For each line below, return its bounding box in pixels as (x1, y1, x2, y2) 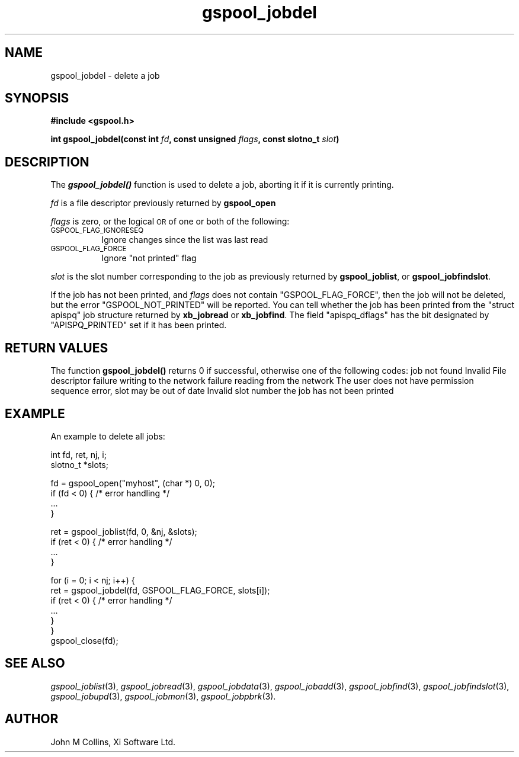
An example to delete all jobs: (50, 431, 165, 441)
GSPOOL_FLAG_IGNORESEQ (50, 226, 144, 235)
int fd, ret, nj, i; (50, 449, 107, 460)
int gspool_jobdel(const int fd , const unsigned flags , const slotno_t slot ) (50, 134, 339, 145)
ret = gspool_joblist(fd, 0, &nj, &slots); (50, 526, 197, 537)
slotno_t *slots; (50, 459, 108, 470)
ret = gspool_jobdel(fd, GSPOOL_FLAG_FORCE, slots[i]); (50, 585, 270, 595)
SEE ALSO (5, 656, 65, 671)
